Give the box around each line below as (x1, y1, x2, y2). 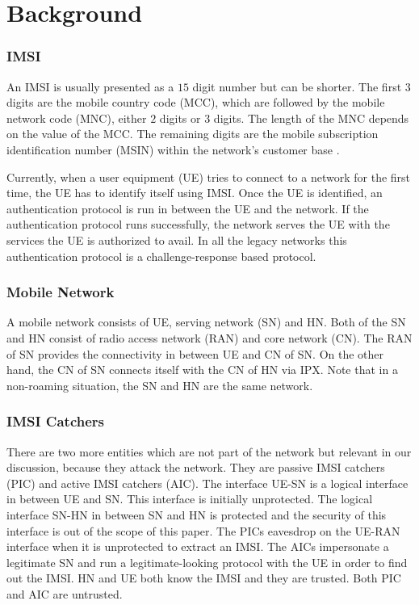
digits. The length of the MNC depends (213, 109, 409, 126)
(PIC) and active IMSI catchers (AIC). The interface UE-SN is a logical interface (6, 474, 409, 491)
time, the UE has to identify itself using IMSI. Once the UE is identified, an (6, 184, 383, 201)
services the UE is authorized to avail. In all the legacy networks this (6, 231, 347, 248)
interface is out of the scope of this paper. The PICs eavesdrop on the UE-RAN (6, 522, 400, 539)
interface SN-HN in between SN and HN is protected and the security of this (6, 506, 387, 523)
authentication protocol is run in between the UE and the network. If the (6, 200, 369, 216)
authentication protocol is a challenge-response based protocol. (6, 247, 316, 264)
